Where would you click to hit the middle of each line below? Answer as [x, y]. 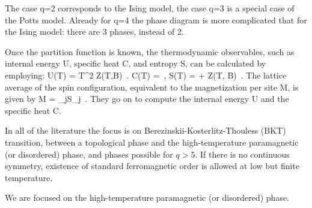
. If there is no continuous [242, 154]
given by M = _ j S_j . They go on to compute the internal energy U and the [147, 99]
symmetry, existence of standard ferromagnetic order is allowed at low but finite [152, 166]
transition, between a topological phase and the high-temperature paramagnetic [152, 142]
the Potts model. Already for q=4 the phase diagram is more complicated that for [156, 19]
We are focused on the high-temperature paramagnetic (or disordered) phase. [147, 198]
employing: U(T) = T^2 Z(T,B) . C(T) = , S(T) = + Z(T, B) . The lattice [146, 75]
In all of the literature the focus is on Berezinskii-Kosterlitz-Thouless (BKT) [145, 130]
